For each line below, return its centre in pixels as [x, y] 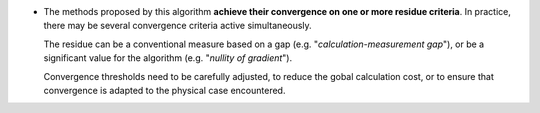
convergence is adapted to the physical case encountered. [164, 90]
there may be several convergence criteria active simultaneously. [177, 26]
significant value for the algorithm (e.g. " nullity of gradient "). [168, 58]
